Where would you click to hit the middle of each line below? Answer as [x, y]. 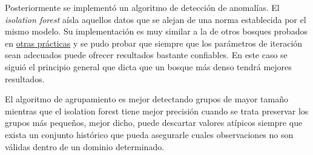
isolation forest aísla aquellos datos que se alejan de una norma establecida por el [156, 19]
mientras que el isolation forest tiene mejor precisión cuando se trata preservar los [157, 110]
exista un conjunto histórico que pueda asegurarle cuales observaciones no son [149, 134]
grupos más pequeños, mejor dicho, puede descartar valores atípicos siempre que [154, 123]
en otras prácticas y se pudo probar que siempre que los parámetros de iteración [154, 43]
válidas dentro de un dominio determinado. [85, 146]
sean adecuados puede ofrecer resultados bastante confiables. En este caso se [146, 55]
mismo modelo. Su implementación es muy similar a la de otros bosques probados [156, 31]
